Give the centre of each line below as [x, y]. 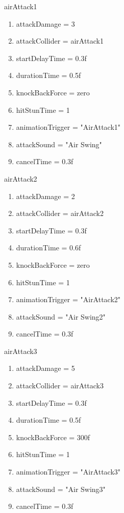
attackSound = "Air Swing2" [61, 316]
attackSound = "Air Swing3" [61, 489]
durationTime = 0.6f [48, 248]
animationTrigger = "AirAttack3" [68, 472]
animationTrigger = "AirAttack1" [68, 127]
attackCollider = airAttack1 [60, 41]
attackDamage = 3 [45, 23]
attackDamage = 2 [45, 196]
